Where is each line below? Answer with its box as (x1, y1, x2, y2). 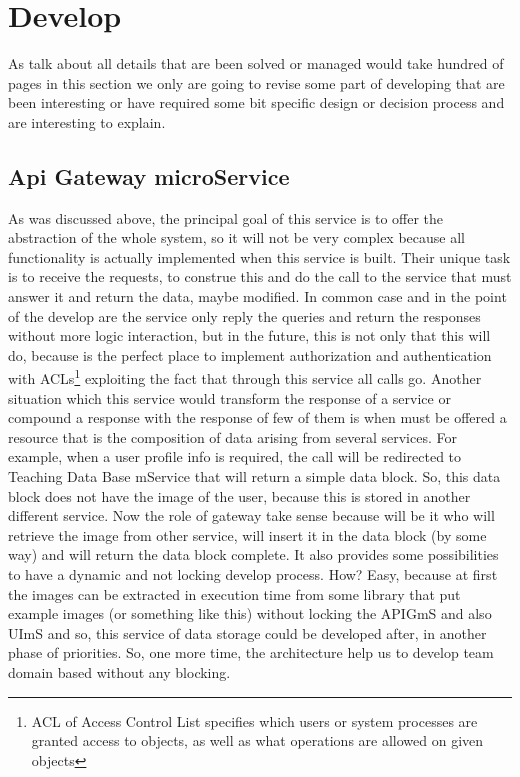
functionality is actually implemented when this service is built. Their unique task (8, 246, 511, 267)
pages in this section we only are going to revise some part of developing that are (8, 72, 505, 93)
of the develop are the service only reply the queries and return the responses (8, 305, 481, 326)
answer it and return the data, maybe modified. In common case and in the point (8, 286, 507, 307)
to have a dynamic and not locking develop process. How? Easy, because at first (8, 564, 498, 585)
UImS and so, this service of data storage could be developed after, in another (8, 622, 487, 643)
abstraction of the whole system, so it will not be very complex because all (8, 227, 465, 248)
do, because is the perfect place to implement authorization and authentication (8, 344, 492, 365)
